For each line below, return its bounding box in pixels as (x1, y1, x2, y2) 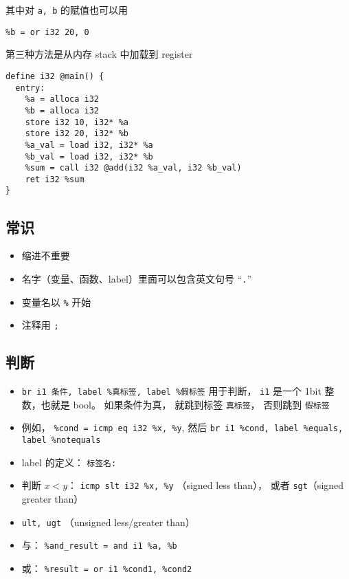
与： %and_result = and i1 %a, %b (21, 538, 177, 552)
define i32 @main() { (5, 71, 104, 81)
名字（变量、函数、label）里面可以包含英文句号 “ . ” (21, 271, 252, 285)
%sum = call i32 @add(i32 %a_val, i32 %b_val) (25, 163, 242, 173)
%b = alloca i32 (25, 105, 100, 116)
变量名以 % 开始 (21, 294, 91, 309)
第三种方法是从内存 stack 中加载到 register (5, 47, 193, 61)
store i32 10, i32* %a (25, 117, 128, 127)
